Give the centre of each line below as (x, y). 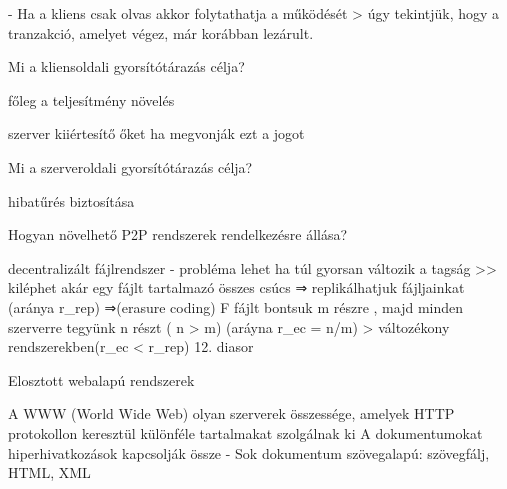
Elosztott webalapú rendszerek (101, 379)
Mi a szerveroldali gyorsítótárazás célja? (130, 166)
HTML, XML (49, 472)
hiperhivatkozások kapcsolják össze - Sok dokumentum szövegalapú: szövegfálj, (249, 452)
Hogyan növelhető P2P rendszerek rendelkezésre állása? (178, 234)
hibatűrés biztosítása (71, 200)
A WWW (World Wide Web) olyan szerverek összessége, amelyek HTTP (231, 413)
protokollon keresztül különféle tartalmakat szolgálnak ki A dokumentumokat (245, 432)
